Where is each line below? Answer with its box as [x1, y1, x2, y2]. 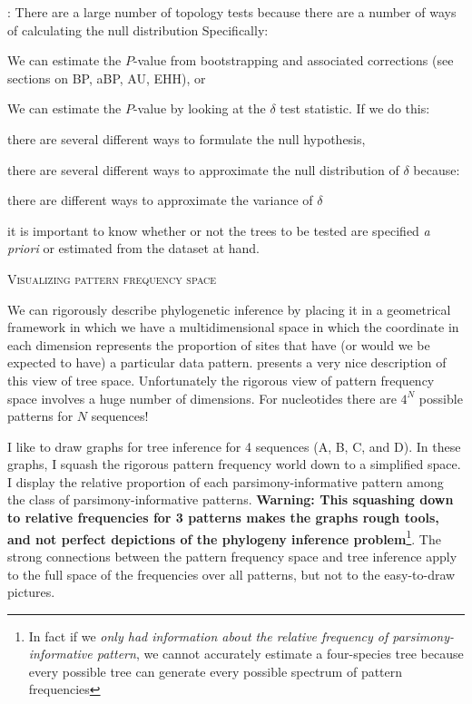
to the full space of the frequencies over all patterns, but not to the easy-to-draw [7, 564, 456, 583]
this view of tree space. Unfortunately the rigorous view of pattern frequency [7, 370, 435, 389]
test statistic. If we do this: [280, 99, 430, 118]
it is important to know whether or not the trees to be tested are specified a [7, 220, 430, 240]
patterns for [7, 406, 74, 425]
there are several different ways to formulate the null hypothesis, [7, 129, 366, 148]
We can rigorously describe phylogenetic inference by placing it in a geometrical [7, 299, 451, 318]
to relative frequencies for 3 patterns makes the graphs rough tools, [7, 508, 439, 527]
